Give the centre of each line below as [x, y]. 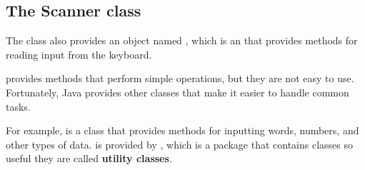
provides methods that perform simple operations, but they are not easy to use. [180, 78]
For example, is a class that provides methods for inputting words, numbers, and [182, 130]
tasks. [18, 106]
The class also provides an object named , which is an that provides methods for [182, 40]
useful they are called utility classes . [89, 158]
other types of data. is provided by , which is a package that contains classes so [179, 144]
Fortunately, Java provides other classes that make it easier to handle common [177, 92]
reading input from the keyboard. [79, 54]
